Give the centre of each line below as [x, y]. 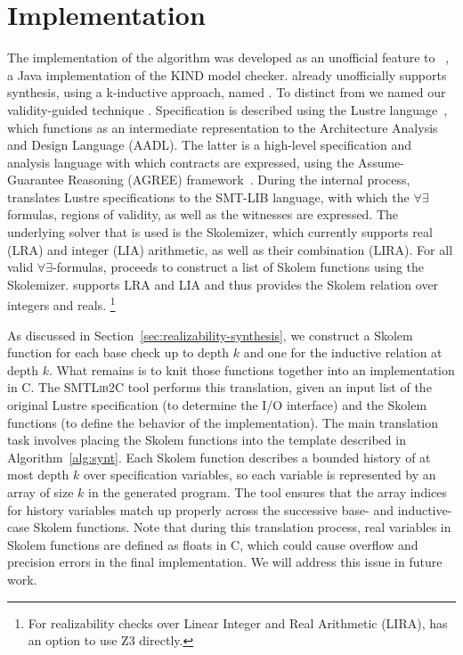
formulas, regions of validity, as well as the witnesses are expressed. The [203, 214]
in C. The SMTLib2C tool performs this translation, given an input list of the [219, 387]
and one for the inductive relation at [343, 352]
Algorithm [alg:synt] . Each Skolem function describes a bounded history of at [219, 457]
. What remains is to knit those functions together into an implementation [252, 369]
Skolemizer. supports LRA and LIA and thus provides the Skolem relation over [223, 284]
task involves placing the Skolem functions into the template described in [207, 440]
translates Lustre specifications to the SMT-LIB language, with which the [208, 196]
